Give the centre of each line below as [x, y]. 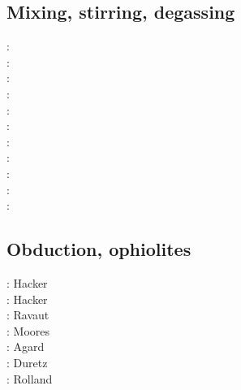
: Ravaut [28, 315]
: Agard [26, 347]
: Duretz [27, 362]
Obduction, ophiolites [99, 249]
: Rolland [30, 378]
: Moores [28, 330]
